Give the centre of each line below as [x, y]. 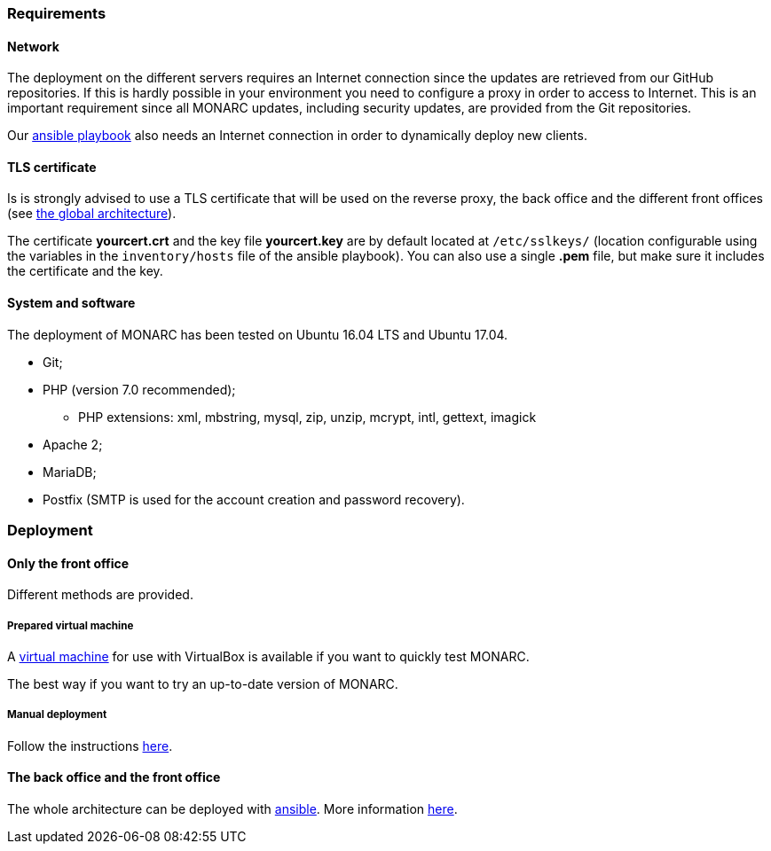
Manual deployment [57, 715]
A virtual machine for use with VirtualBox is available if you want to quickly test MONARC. [268, 657]
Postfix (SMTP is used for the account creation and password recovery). [254, 499]
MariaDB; [70, 472]
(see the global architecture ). [92, 214]
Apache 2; [73, 444]
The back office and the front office [114, 777]
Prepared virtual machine [71, 625]
